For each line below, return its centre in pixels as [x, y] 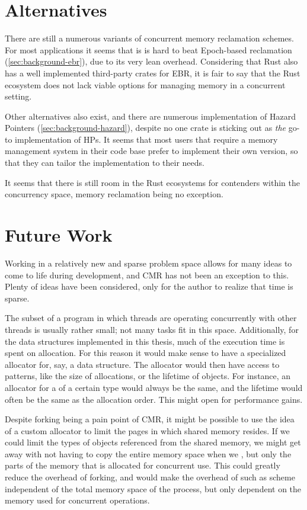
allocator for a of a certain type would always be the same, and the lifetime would [154, 387]
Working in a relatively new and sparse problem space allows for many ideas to [148, 263]
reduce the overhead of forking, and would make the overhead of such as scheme [150, 477]
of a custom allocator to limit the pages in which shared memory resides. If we [147, 430]
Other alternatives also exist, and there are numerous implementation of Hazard [150, 116]
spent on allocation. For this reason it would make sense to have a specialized [145, 353]
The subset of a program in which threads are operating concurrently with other [151, 318]
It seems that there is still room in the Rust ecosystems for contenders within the [152, 182]
